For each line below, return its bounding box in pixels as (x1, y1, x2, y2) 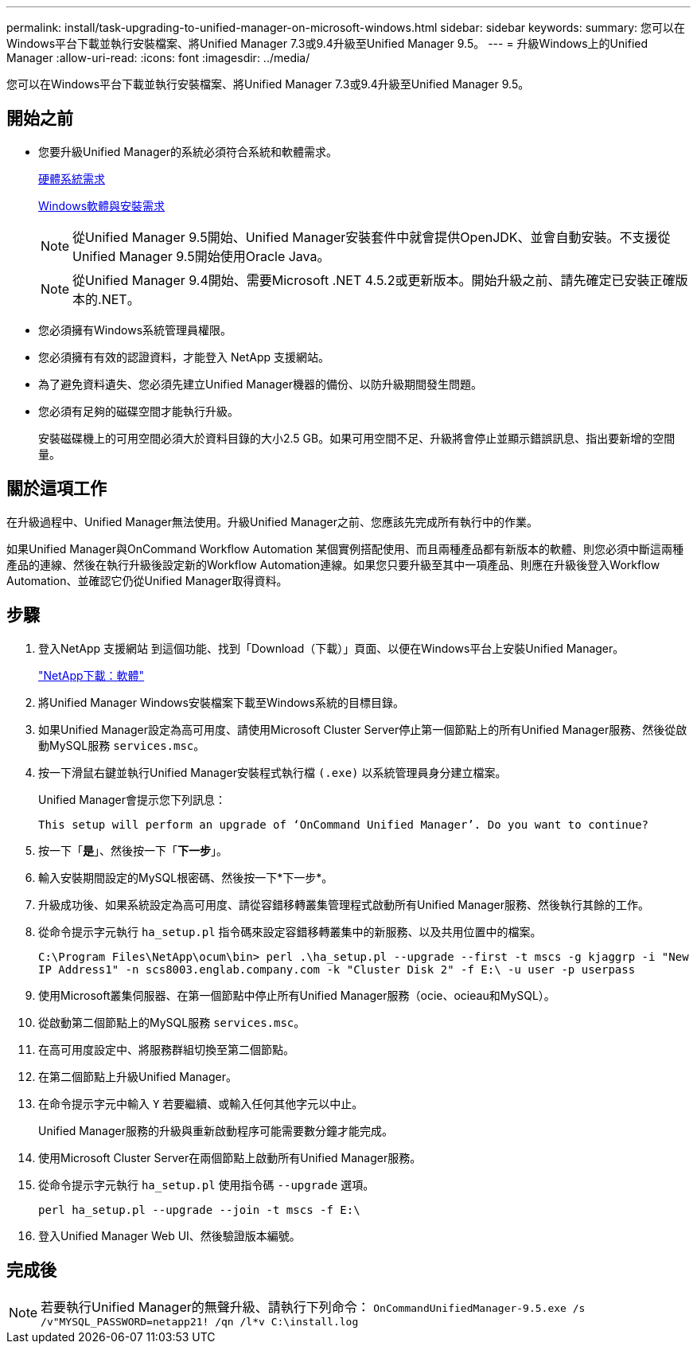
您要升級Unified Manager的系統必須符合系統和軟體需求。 (38, 144, 337, 158)
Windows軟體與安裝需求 (38, 198, 165, 213)
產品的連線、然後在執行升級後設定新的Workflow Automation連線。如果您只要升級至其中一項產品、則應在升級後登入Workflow (6, 557, 660, 572)
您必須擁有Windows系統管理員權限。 (38, 322, 232, 337)
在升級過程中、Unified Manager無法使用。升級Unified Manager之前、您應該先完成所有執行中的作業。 (6, 514, 538, 529)
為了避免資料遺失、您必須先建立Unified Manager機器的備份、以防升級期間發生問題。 (38, 377, 482, 391)
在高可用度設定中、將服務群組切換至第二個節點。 (38, 1042, 294, 1056)
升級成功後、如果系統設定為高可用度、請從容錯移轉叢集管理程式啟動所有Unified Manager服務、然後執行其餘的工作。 (38, 897, 649, 911)
